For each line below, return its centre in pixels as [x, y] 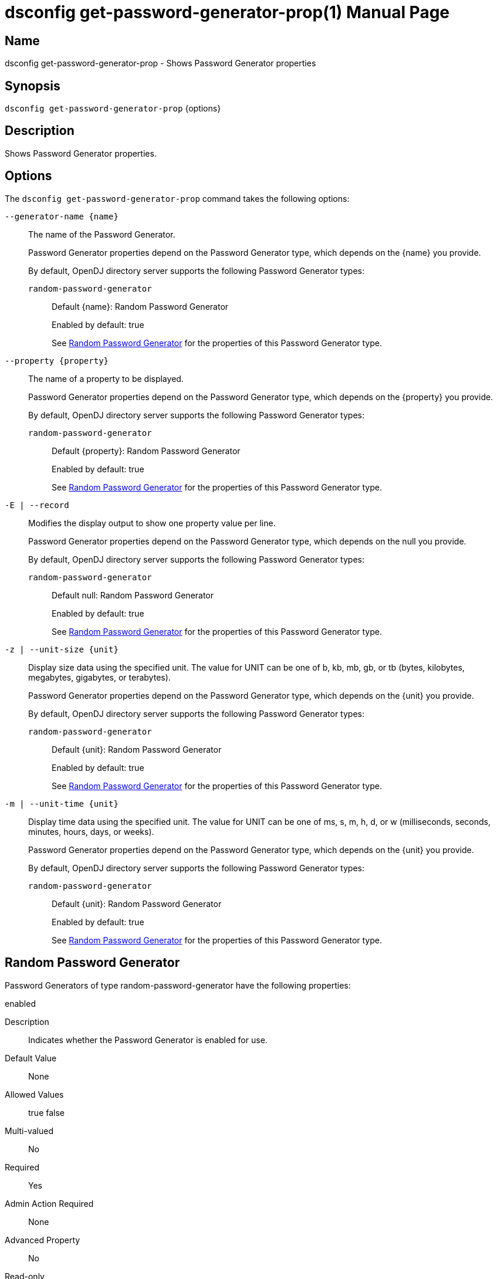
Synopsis [33, 86]
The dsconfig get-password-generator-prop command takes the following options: [177, 198]
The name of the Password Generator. [102, 234]
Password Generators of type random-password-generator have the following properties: [178, 985]
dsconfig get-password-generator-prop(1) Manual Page [227, 12]
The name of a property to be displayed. [106, 378]
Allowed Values [34, 1094]
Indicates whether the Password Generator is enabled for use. [148, 1040]
